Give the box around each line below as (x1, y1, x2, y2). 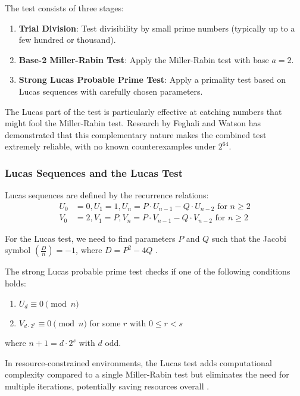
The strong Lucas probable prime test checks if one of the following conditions (5, 265, 290, 277)
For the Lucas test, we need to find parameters (5, 232, 176, 244)
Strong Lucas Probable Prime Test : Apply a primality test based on (18, 73, 286, 86)
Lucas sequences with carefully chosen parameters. (18, 85, 203, 97)
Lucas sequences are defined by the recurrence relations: (5, 189, 209, 201)
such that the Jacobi (211, 232, 286, 244)
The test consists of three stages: (5, 2, 124, 14)
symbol (5, 244, 31, 256)
